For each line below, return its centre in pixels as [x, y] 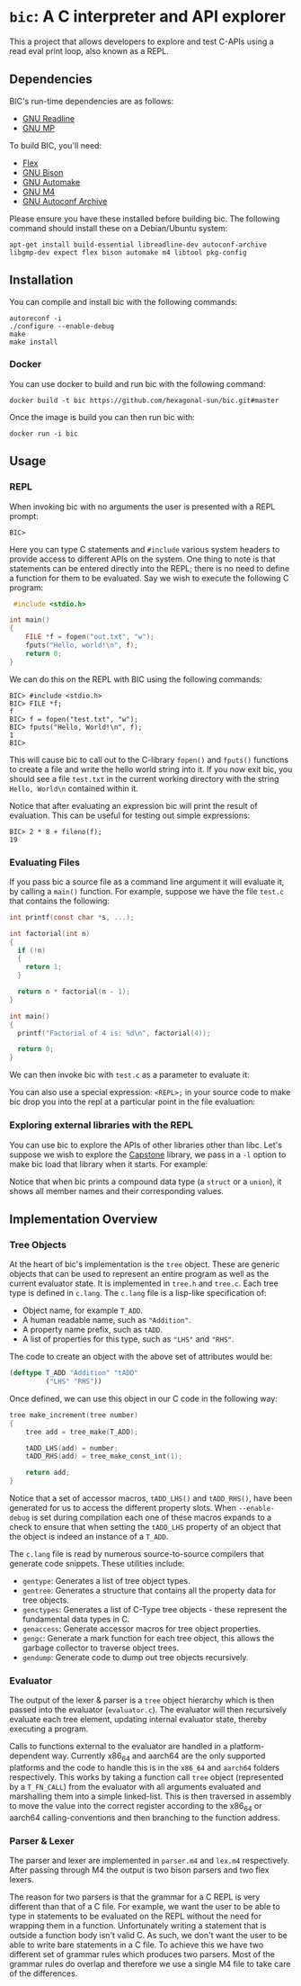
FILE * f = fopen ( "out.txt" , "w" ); [90, 637]
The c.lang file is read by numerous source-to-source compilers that [137, 1554]
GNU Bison [43, 172]
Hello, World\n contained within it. [74, 788]
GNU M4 [39, 192]
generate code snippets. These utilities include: [97, 1564]
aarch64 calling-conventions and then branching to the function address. [145, 1817]
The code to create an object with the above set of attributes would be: [141, 1357]
